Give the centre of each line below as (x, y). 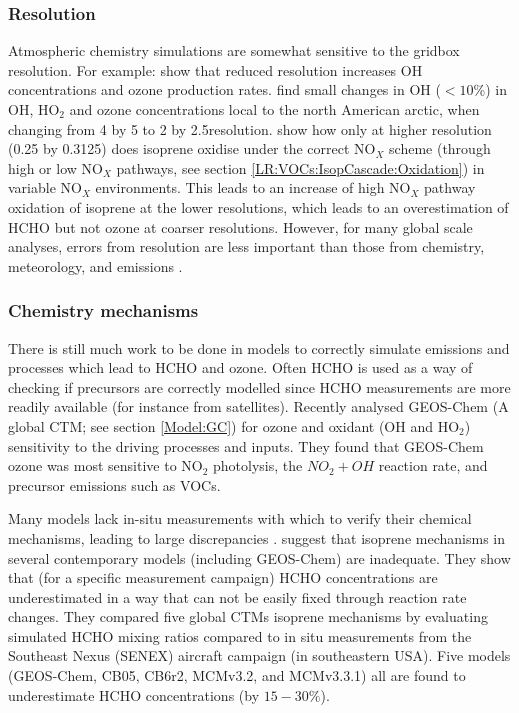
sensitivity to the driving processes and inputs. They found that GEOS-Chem (246, 445)
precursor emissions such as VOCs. (114, 484)
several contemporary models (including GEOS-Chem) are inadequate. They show (259, 557)
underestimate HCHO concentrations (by (134, 694)
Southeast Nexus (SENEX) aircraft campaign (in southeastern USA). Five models (259, 655)
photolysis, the (258, 465)
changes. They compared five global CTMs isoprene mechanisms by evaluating (248, 616)
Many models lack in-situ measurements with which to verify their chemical (240, 518)
